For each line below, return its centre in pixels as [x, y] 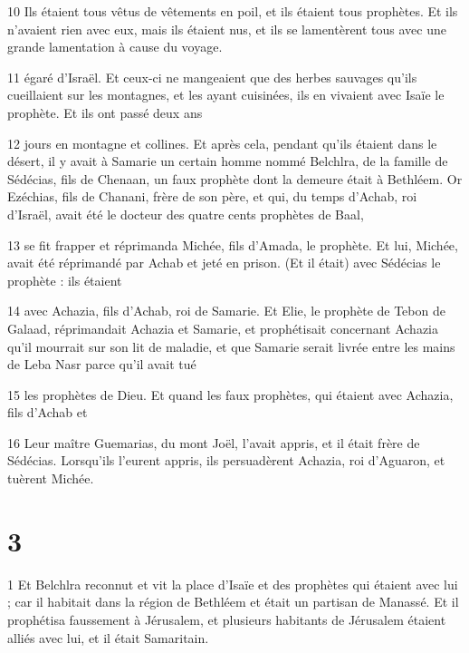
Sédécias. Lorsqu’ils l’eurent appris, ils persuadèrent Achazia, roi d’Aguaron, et [226, 460]
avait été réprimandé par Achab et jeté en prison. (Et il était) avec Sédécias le [224, 263]
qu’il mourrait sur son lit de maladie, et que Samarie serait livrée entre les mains [231, 346]
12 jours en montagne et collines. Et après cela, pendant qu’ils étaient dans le [222, 143]
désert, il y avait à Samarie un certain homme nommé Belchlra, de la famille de [228, 161]
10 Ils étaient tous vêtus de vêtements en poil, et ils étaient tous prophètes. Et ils [233, 11]
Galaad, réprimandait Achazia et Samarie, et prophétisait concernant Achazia [223, 328]
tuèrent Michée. [51, 478]
